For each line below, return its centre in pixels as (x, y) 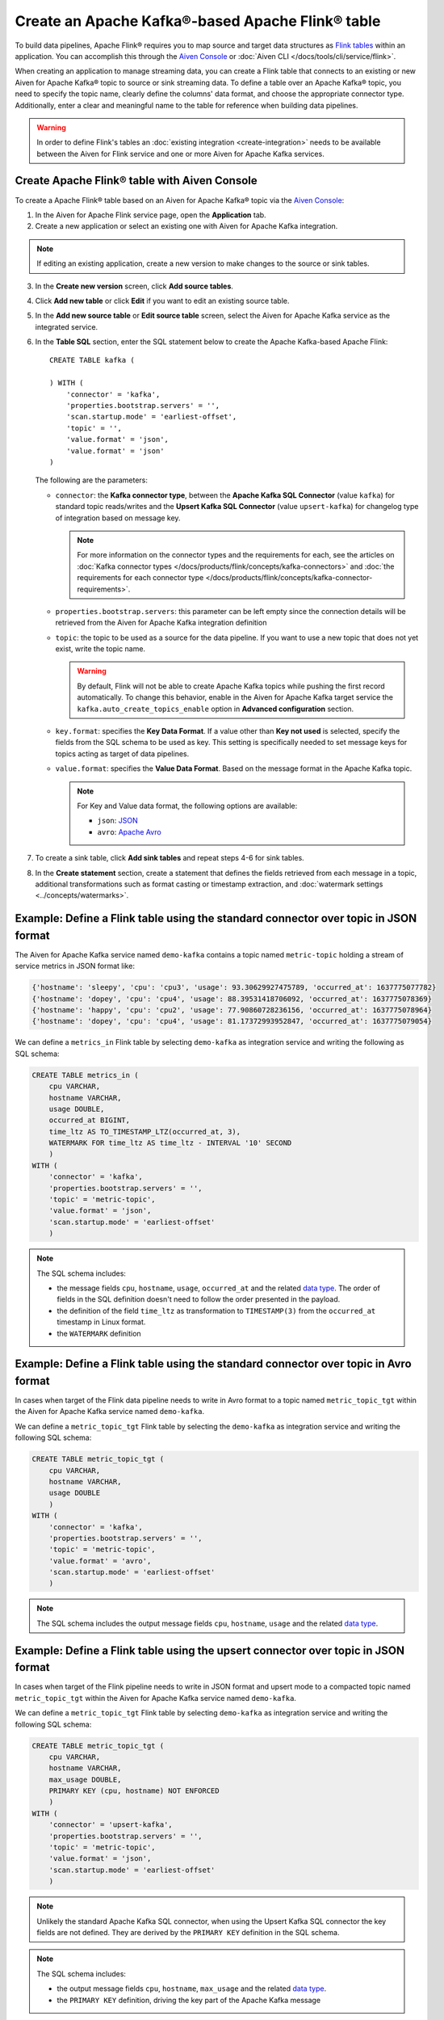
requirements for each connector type (140, 578)
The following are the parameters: (92, 480)
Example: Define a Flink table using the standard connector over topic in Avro (213, 1364)
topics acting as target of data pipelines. (122, 753)
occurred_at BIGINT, (90, 1120)
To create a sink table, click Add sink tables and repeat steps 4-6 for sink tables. (170, 858)
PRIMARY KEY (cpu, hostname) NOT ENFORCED (134, 1791)
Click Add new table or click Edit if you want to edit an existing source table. (162, 301)
